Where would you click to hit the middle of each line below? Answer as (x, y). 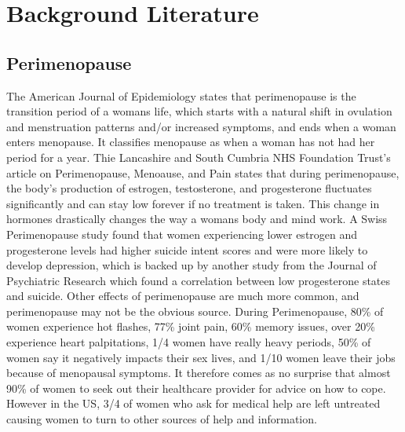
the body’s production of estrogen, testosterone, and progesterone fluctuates (189, 188)
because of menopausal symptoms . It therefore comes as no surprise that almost (199, 373)
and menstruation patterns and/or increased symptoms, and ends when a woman (201, 126)
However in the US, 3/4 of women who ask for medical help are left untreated (193, 403)
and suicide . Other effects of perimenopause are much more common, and (183, 296)
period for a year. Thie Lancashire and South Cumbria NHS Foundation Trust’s (199, 157)
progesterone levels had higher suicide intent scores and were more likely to (187, 249)
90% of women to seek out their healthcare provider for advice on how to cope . (196, 388)
